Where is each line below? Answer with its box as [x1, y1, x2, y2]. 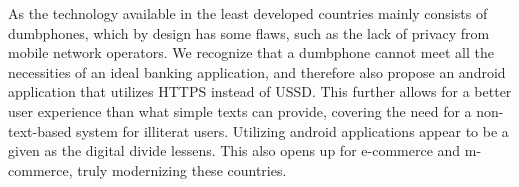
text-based [8, 120, 72, 141]
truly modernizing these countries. [77, 159, 287, 180]
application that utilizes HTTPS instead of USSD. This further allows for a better [8, 81, 512, 102]
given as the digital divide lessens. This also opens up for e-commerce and [8, 140, 461, 161]
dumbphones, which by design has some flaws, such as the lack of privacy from [8, 22, 490, 43]
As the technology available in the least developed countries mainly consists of [8, 3, 488, 23]
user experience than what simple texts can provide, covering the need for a [8, 100, 472, 121]
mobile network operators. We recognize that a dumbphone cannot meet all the [8, 42, 494, 63]
